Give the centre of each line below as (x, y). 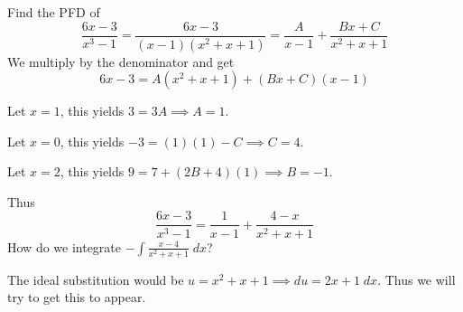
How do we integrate (65, 246)
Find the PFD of (54, 12)
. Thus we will (417, 279)
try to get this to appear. (77, 297)
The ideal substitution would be (96, 279)
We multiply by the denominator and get (121, 61)
